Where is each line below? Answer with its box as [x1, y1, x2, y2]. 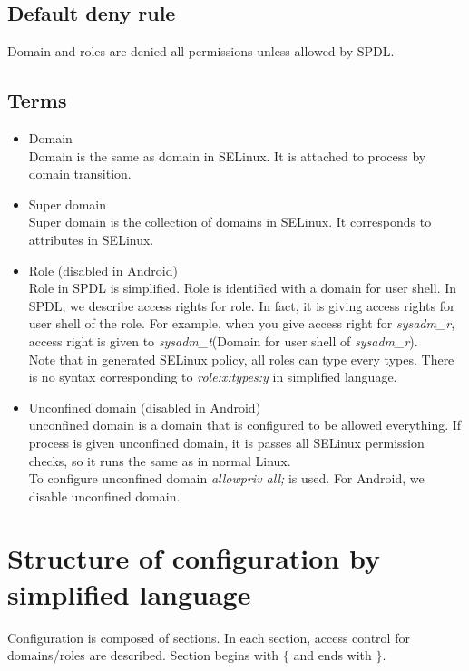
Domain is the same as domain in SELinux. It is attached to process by [28, 146, 426, 165]
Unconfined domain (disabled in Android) [28, 397, 261, 416]
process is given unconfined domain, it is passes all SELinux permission [28, 433, 425, 452]
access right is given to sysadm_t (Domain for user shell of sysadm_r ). [28, 331, 418, 350]
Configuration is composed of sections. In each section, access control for [7, 627, 410, 647]
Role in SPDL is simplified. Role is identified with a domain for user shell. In [28, 278, 457, 297]
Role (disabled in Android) [28, 260, 178, 279]
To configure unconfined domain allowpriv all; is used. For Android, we [28, 469, 425, 488]
